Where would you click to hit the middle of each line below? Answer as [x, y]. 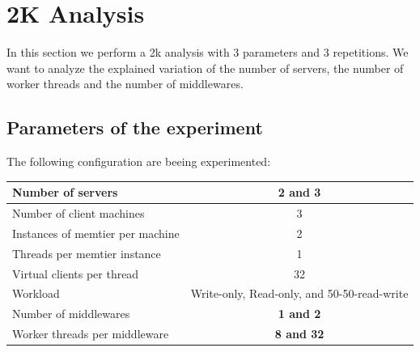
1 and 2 [299, 314]
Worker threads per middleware [91, 334]
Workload [36, 293]
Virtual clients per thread [76, 273]
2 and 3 [299, 192]
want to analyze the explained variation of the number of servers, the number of [205, 68]
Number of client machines [78, 213]
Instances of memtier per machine [96, 233]
